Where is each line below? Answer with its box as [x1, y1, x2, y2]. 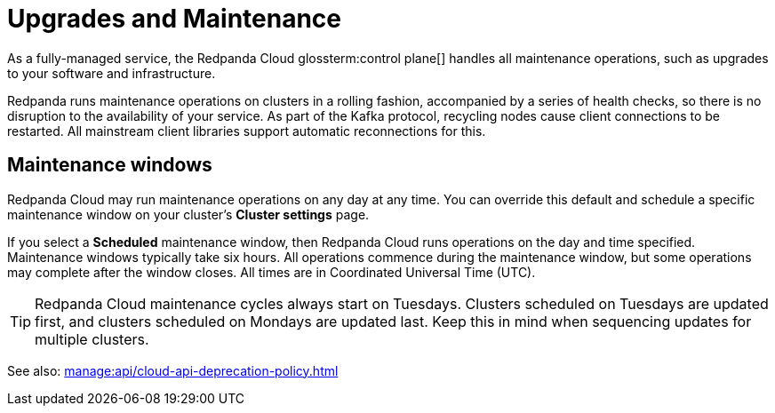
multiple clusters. [35, 330, 149, 348]
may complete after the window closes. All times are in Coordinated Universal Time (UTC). [7, 264, 536, 280]
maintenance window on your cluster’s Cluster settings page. [7, 206, 370, 222]
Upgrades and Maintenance [7, 4, 342, 34]
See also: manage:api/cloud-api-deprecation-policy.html [7, 362, 339, 378]
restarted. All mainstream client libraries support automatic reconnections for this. [7, 123, 486, 139]
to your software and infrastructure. [7, 65, 216, 81]
